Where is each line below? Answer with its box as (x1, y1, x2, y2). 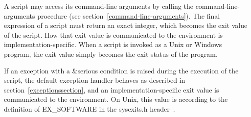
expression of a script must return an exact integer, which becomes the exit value (4, 20, 248, 30)
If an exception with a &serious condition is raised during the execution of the (4, 65, 239, 75)
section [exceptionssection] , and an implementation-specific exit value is (4, 84, 219, 94)
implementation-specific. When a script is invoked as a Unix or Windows (4, 39, 222, 49)
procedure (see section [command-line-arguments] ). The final (37, 10, 220, 21)
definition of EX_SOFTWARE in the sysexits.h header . (4, 103, 175, 114)
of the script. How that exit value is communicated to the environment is (4, 29, 223, 40)
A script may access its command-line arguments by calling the (4, 1, 193, 11)
